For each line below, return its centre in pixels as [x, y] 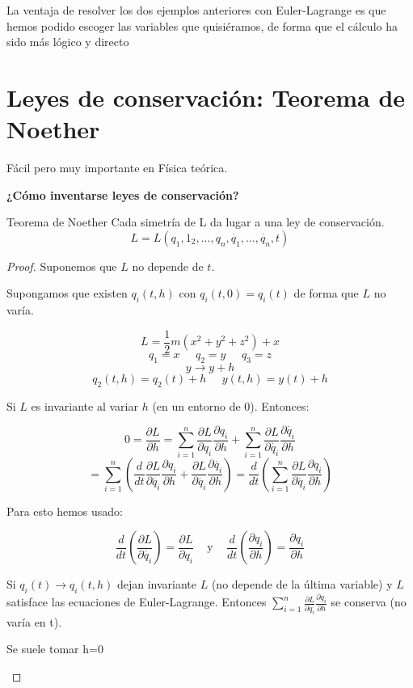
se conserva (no [369, 602]
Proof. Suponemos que [62, 266]
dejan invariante [157, 584]
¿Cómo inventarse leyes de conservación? [123, 194]
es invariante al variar [84, 405]
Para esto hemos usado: [65, 511]
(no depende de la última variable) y [302, 584]
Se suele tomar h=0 [55, 649]
